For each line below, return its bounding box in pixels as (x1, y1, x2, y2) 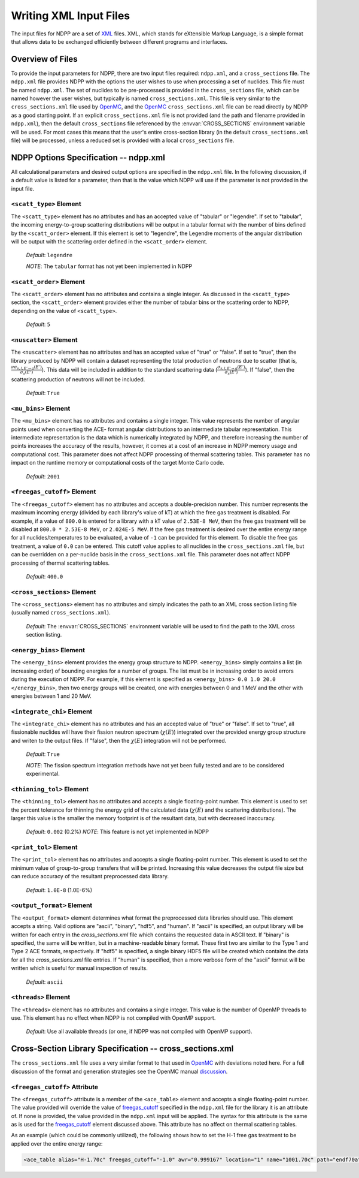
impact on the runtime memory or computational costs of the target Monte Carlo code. (11, 459, 224, 466)
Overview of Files (11, 54, 78, 64)
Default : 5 (26, 321, 51, 328)
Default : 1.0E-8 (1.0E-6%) (26, 886, 93, 893)
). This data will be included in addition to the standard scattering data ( (41, 366, 218, 373)
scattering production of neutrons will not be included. (11, 375, 145, 383)
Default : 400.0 (26, 573, 63, 580)
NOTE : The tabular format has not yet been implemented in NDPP (26, 263, 193, 270)
